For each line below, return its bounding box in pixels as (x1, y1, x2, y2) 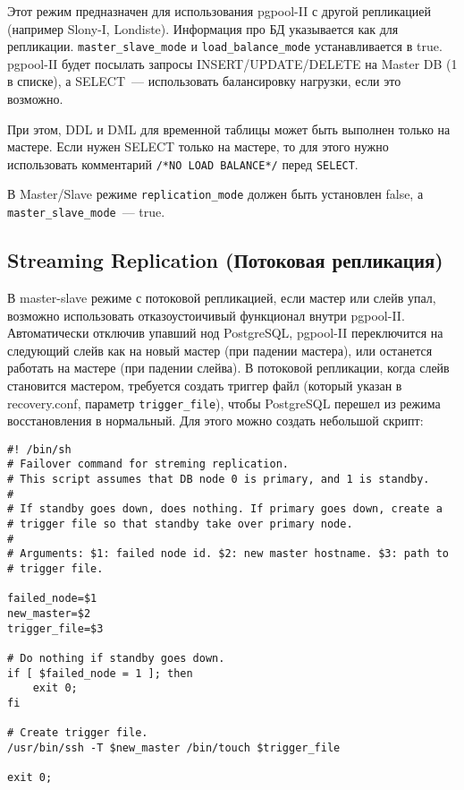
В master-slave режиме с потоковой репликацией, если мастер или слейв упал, (7, 288, 436, 306)
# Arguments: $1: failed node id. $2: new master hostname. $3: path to (7, 547, 449, 561)
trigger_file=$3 (7, 622, 104, 635)
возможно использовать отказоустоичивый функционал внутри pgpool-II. (7, 305, 405, 324)
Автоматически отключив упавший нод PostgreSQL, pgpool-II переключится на (7, 323, 443, 342)
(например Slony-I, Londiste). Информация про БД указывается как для (7, 19, 399, 38)
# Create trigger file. (7, 726, 148, 740)
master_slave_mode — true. (7, 202, 165, 221)
